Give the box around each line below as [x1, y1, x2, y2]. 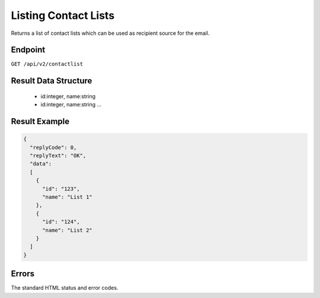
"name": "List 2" [42, 226, 93, 234]
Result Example [11, 116, 70, 127]
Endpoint [11, 45, 46, 55]
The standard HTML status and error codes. [11, 284, 119, 291]
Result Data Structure [11, 76, 92, 86]
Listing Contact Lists [11, 9, 115, 22]
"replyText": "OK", [30, 153, 87, 159]
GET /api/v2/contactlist [11, 61, 83, 67]
